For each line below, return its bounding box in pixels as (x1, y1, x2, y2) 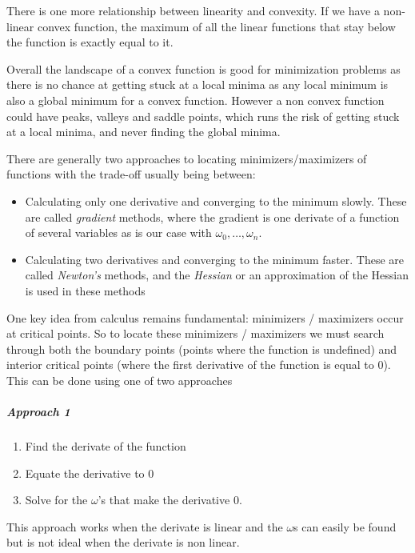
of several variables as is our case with (25, 224, 212, 241)
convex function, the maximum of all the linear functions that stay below (37, 18, 396, 34)
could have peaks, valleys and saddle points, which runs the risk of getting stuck (6, 107, 400, 124)
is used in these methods (25, 282, 146, 299)
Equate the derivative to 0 (25, 464, 154, 481)
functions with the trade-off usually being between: (6, 166, 256, 182)
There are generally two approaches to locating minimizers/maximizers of (6, 150, 367, 166)
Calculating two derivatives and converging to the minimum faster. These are (25, 250, 405, 267)
